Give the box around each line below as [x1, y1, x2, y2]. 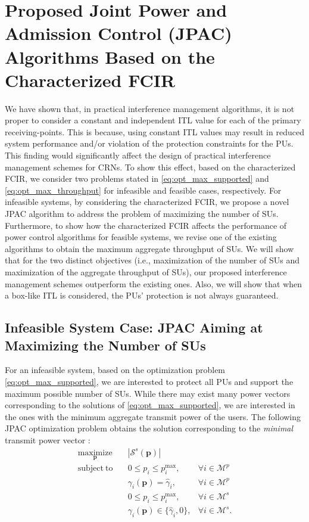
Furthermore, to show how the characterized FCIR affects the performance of [5, 219, 287, 231]
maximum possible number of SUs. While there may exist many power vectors [5, 387, 291, 399]
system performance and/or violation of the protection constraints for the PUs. [5, 137, 294, 150]
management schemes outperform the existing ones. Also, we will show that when [5, 277, 302, 290]
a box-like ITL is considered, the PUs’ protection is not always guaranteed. [5, 289, 279, 302]
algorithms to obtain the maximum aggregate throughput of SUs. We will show [5, 242, 294, 254]
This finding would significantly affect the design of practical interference [5, 149, 271, 161]
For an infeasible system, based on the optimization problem [5, 363, 226, 376]
